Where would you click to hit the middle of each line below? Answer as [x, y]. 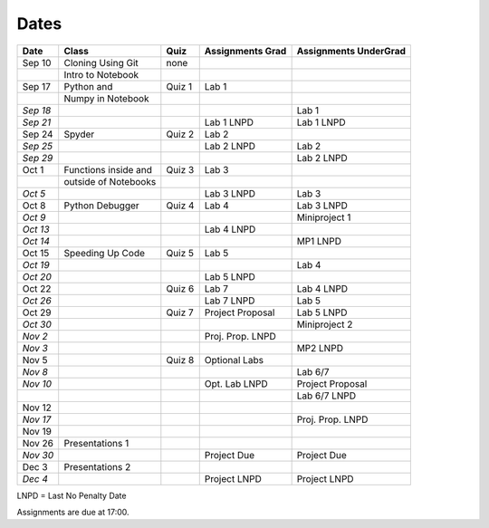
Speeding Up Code [104, 253]
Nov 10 [37, 383]
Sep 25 [38, 146]
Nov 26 [38, 443]
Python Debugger [101, 206]
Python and [88, 86]
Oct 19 [36, 264]
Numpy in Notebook [106, 98]
